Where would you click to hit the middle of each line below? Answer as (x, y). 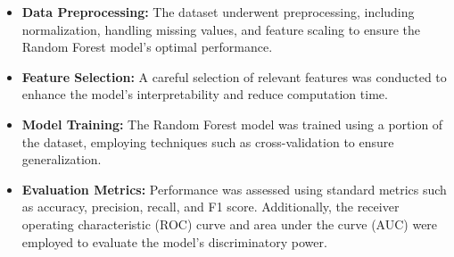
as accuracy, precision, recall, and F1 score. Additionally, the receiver (210, 207)
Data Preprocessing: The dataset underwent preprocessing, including (218, 12)
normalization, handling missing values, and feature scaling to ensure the (221, 29)
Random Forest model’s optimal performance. (147, 47)
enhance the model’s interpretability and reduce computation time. (205, 94)
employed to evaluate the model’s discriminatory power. (174, 241)
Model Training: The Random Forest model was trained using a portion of (232, 124)
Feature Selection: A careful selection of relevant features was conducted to (234, 76)
